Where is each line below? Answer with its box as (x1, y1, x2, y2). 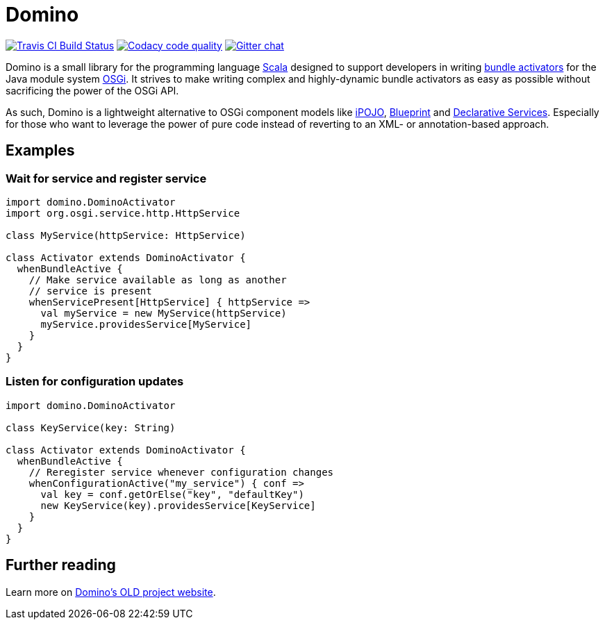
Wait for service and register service (6, 171, 207, 185)
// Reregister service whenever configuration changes (28, 466, 334, 478)
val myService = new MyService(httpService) (40, 307, 287, 319)
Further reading (6, 556, 116, 574)
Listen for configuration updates (6, 374, 184, 389)
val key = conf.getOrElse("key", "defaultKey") (40, 488, 304, 500)
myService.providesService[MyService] (40, 318, 252, 330)
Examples (6, 142, 75, 160)
